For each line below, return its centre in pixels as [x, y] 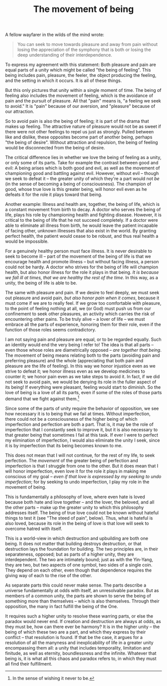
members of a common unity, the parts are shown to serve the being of [78, 596]
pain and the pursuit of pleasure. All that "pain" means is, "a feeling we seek [83, 101]
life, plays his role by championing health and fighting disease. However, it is [83, 215]
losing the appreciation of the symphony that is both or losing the [84, 50]
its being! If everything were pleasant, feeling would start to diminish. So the [83, 387]
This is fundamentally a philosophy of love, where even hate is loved [75, 497]
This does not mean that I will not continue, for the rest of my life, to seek [80, 455]
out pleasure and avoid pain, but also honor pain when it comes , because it [82, 298]
